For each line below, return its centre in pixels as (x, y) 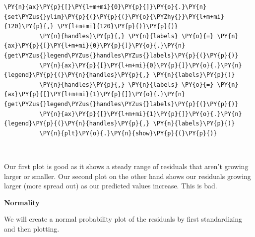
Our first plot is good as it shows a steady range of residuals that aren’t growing (126, 166)
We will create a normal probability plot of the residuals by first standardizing (123, 219)
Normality (22, 202)
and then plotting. (32, 228)
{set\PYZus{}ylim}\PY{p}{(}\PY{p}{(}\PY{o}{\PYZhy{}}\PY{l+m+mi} (114, 17)
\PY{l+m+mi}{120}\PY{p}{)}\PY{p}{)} (118, 27)
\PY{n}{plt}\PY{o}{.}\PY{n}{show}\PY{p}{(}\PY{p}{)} (128, 133)
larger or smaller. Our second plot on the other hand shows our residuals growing (127, 176)
